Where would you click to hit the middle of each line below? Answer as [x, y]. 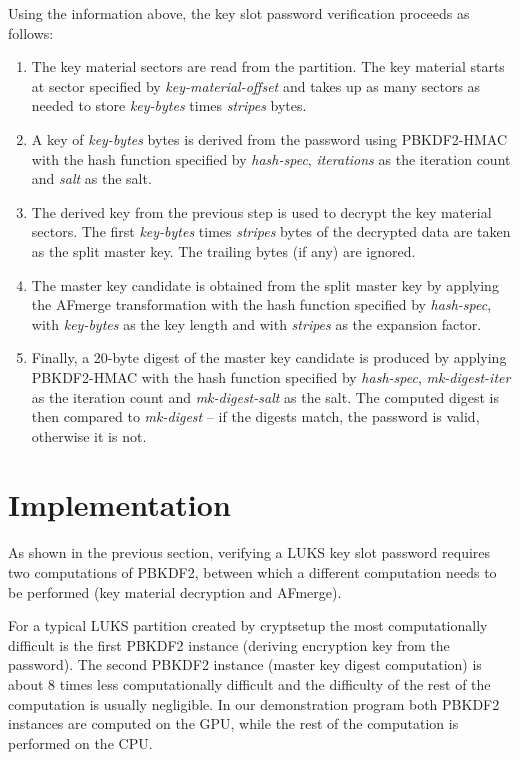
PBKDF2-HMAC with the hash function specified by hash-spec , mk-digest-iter [271, 376]
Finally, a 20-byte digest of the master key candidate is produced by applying [269, 357]
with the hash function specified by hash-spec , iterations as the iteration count [271, 158]
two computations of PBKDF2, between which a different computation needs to [252, 572]
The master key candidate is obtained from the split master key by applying [265, 284]
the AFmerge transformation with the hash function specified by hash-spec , [261, 304]
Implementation [119, 504]
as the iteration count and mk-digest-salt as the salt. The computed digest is [265, 396]
